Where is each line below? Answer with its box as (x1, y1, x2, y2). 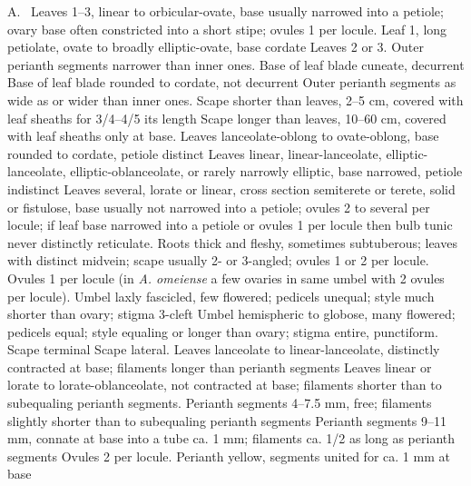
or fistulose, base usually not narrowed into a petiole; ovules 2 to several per (7, 197, 430, 216)
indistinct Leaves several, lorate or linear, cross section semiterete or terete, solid (7, 179, 456, 198)
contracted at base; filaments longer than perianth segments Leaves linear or (7, 357, 432, 376)
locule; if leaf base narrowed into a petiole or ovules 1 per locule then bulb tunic (7, 215, 453, 234)
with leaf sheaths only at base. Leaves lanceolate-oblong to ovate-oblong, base (7, 126, 439, 145)
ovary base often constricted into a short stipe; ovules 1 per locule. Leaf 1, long (7, 19, 447, 38)
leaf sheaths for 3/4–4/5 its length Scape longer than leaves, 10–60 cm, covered (7, 108, 446, 127)
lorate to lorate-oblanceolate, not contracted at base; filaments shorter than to (7, 375, 442, 394)
